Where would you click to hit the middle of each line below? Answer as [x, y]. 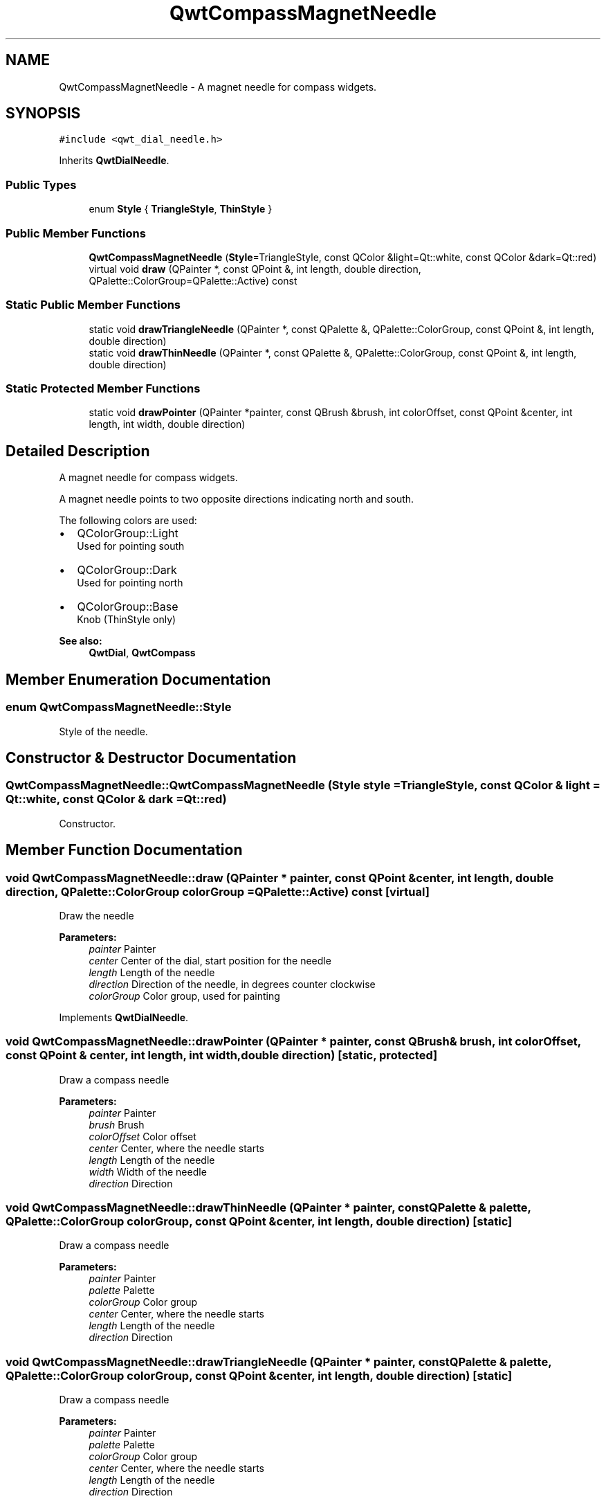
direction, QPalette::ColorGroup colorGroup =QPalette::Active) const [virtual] [218, 891]
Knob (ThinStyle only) [127, 620]
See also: [81, 641]
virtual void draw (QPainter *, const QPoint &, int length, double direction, [255, 269]
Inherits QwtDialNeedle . [114, 161]
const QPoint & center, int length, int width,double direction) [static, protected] [222, 1055]
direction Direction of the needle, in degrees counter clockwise [232, 984]
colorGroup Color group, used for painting [184, 996]
